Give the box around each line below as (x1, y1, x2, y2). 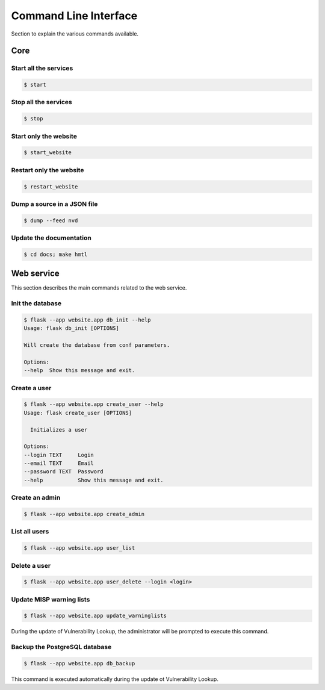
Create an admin (11, 494, 61, 502)
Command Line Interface (11, 9, 138, 22)
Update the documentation (11, 234, 91, 242)
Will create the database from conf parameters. (23, 342, 170, 349)
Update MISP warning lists (11, 595, 90, 603)
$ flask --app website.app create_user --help (23, 401, 164, 408)
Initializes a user (30, 426, 88, 433)
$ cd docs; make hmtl (23, 250, 88, 258)
